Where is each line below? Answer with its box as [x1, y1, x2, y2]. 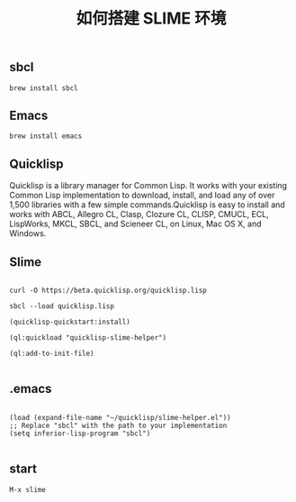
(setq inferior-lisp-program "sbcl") [9, 429, 151, 438]
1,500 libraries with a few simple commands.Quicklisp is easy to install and [9, 199, 285, 210]
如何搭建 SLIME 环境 [76, 8, 227, 29]
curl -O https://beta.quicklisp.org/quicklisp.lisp [9, 286, 207, 296]
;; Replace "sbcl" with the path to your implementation [9, 421, 228, 430]
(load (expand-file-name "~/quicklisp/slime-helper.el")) [9, 413, 231, 422]
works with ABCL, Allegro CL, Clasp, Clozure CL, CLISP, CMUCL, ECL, [9, 209, 270, 220]
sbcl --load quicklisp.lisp [9, 302, 115, 311]
